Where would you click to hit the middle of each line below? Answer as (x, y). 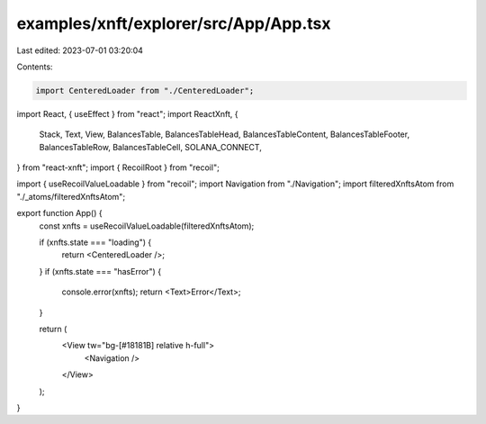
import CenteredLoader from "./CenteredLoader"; (145, 90)
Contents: (35, 67)
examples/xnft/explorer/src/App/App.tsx (174, 23)
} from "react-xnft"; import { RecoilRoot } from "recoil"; (118, 167)
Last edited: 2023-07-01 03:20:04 (80, 50)
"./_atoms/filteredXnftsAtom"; (71, 196)
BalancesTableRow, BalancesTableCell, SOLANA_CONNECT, (151, 147)
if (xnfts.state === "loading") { (95, 242)
